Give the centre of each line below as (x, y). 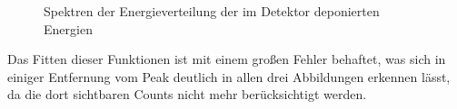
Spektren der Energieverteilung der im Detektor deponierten (212, 11)
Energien (68, 28)
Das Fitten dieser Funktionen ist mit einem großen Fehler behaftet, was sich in (227, 59)
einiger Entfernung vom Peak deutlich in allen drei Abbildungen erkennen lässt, (229, 76)
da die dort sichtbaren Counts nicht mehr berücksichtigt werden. (187, 94)
